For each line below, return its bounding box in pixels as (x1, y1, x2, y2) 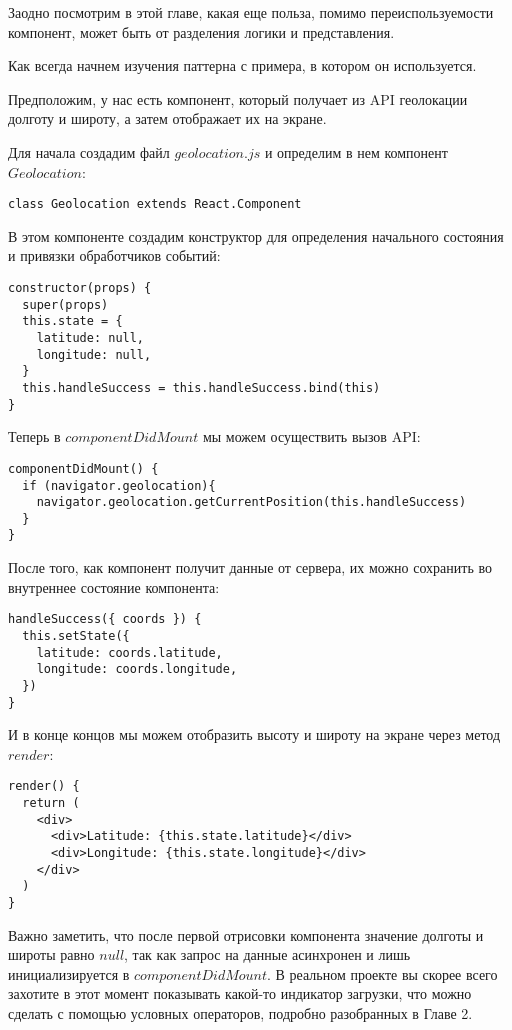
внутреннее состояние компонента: (8, 576, 220, 597)
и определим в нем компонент (264, 141, 448, 162)
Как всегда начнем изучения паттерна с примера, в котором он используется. (8, 55, 477, 76)
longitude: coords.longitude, (36, 662, 238, 677)
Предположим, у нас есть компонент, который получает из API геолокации (8, 88, 468, 109)
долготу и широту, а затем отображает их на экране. (8, 108, 327, 129)
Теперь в (8, 426, 61, 447)
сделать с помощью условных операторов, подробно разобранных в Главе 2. (8, 1003, 473, 1024)
